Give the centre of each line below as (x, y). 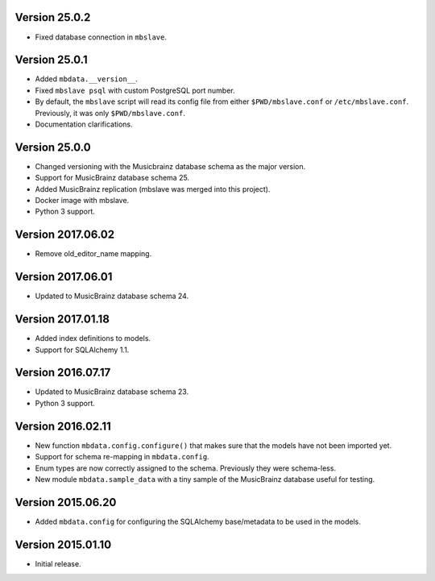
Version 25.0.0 (53, 147)
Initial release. (58, 563)
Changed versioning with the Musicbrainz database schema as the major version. (170, 166)
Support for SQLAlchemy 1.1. (82, 350)
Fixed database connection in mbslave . (101, 37)
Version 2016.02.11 (63, 426)
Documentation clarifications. (84, 124)
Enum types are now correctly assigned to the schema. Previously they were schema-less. (186, 468)
